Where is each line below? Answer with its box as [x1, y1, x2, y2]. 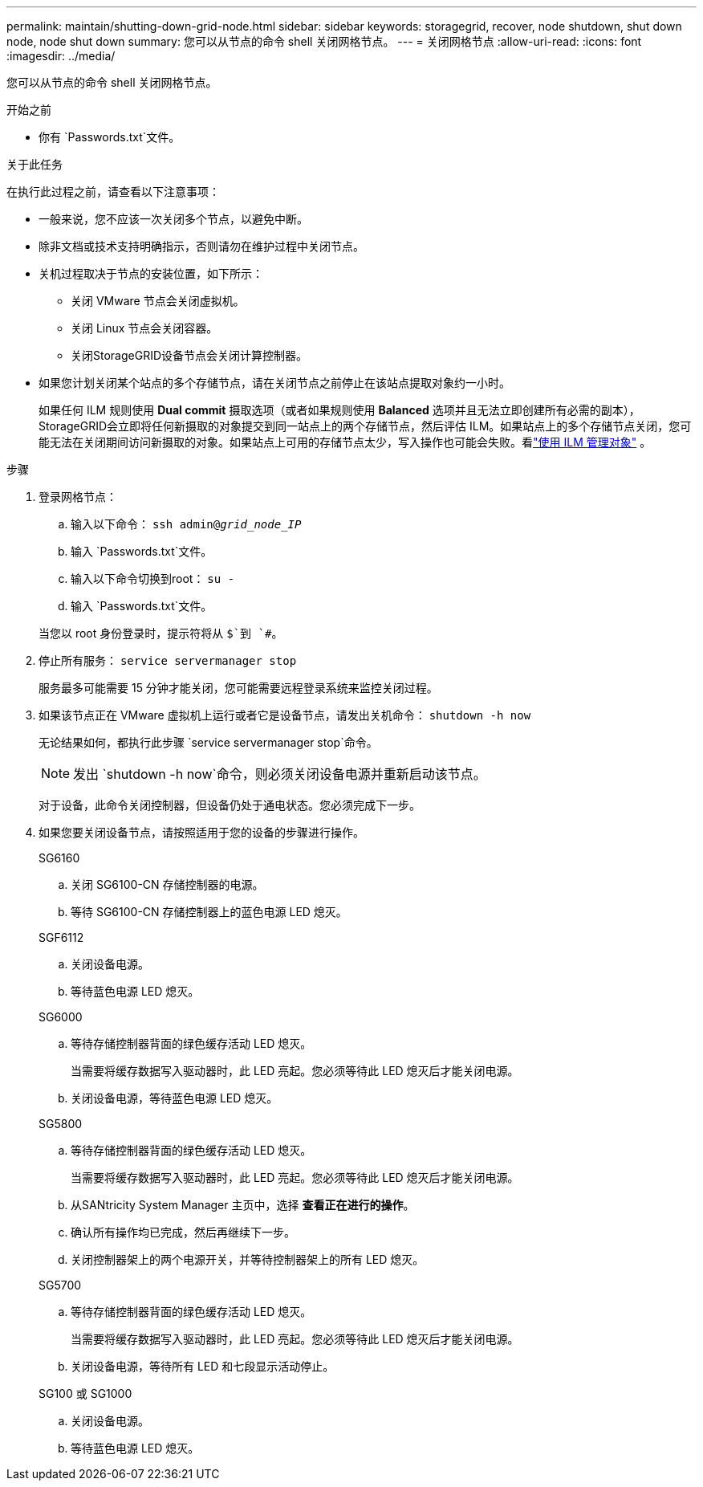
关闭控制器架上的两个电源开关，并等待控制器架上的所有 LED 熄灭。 [71, 1253, 425, 1266]
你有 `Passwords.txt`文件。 [39, 130, 181, 144]
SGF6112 [39, 931, 84, 944]
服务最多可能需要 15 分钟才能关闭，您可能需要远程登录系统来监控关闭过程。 [39, 681, 438, 695]
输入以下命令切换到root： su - [71, 572, 235, 585]
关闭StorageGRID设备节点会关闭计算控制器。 [71, 348, 308, 362]
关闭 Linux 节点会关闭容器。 [71, 321, 218, 335]
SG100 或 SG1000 [39, 1387, 132, 1400]
